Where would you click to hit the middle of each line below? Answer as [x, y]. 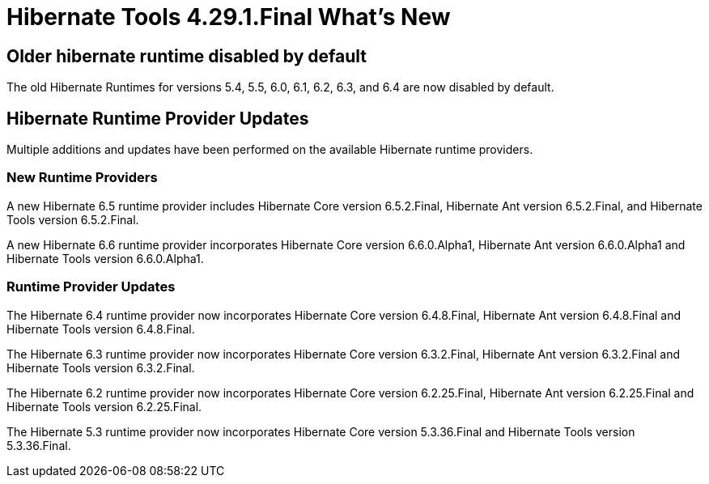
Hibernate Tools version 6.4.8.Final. [101, 329]
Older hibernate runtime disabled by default [187, 56]
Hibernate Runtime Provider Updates [158, 118]
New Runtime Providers [82, 178]
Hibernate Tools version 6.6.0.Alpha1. [105, 258]
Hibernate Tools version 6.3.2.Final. [101, 367]
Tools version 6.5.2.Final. [73, 219]
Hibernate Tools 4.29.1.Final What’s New [229, 17]
